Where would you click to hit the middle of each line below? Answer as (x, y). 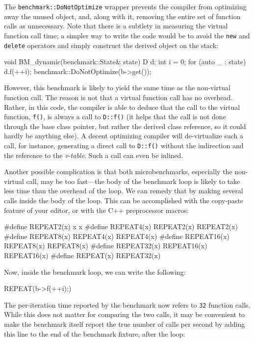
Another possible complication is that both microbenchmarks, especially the (118, 171)
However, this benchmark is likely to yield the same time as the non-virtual (117, 88)
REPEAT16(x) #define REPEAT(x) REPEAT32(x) (82, 255)
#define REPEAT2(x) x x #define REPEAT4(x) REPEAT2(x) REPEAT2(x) (121, 226)
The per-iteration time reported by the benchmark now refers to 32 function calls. (127, 304)
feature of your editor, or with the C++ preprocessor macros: (96, 210)
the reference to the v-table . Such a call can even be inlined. (94, 155)
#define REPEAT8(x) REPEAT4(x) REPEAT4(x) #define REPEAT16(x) (117, 236)
